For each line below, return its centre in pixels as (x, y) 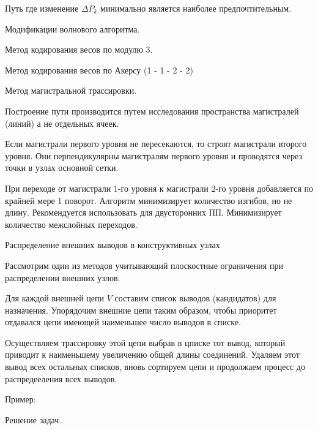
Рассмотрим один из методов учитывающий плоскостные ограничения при (144, 265)
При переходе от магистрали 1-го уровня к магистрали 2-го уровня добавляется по (159, 188)
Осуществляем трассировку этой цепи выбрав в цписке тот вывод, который (145, 342)
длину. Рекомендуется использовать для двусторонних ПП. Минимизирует (143, 212)
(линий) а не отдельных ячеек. (62, 123)
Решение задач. (33, 419)
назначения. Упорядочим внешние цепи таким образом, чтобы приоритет (141, 310)
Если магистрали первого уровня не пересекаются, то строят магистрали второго (156, 144)
